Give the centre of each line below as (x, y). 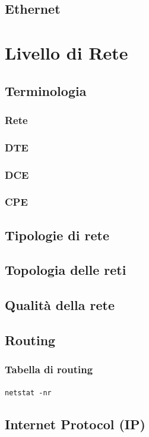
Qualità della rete (60, 305)
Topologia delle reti (66, 270)
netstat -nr (28, 393)
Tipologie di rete (57, 235)
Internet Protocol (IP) (75, 424)
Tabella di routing (49, 369)
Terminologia (46, 90)
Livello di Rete (66, 52)
